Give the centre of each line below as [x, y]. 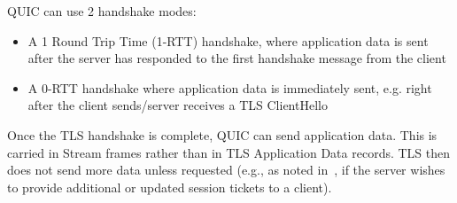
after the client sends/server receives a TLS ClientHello [178, 105]
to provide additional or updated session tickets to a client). [170, 187]
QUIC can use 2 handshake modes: [102, 11]
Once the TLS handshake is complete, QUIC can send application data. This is [222, 134]
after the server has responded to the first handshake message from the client [237, 58]
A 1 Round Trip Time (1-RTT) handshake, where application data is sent [228, 40]
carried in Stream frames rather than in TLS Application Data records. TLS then [229, 152]
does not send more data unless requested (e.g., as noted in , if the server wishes [226, 170]
